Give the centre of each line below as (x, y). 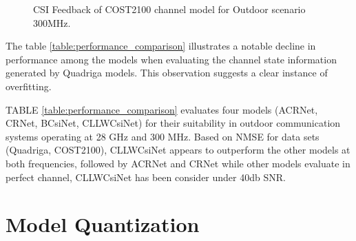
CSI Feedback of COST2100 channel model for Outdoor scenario (169, 9)
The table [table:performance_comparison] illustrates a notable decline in (161, 46)
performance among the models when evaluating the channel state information (171, 59)
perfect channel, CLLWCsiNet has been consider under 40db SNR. (146, 177)
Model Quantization (103, 224)
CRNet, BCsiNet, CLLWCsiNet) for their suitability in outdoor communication (173, 123)
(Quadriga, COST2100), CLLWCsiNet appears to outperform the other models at (178, 150)
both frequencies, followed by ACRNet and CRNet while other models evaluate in (178, 163)
